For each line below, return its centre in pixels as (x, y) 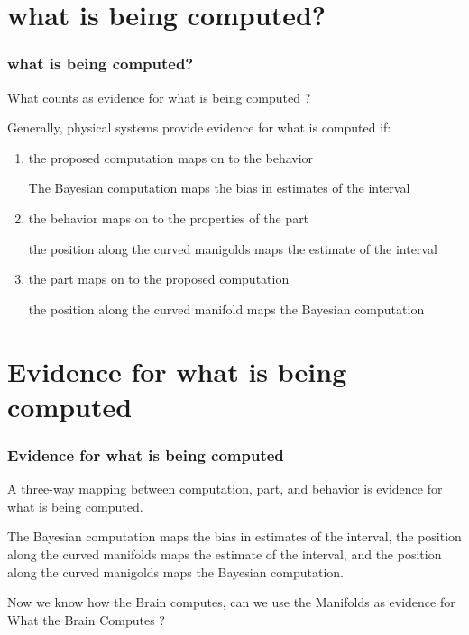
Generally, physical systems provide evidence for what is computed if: (199, 127)
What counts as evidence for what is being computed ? (159, 97)
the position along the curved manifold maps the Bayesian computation (226, 308)
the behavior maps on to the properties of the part (169, 218)
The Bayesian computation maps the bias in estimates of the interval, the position (234, 536)
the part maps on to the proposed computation (159, 279)
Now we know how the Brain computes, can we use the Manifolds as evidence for (231, 602)
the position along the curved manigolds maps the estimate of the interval (233, 248)
